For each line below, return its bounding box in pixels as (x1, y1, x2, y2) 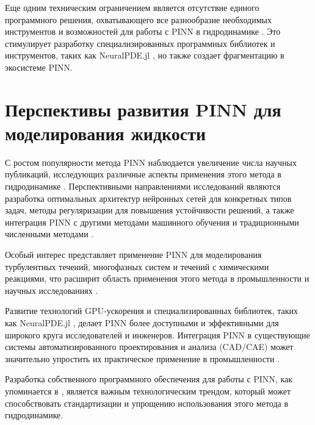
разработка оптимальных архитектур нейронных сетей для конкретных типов (5, 191, 292, 204)
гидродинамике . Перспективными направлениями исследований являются (5, 180, 281, 193)
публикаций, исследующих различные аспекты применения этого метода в (5, 168, 281, 180)
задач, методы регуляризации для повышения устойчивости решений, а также (5, 204, 294, 216)
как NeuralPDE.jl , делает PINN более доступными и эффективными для (5, 316, 279, 329)
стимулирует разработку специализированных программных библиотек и (5, 37, 275, 49)
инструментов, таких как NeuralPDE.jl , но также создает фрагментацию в (5, 49, 284, 62)
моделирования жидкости (5, 120, 206, 145)
